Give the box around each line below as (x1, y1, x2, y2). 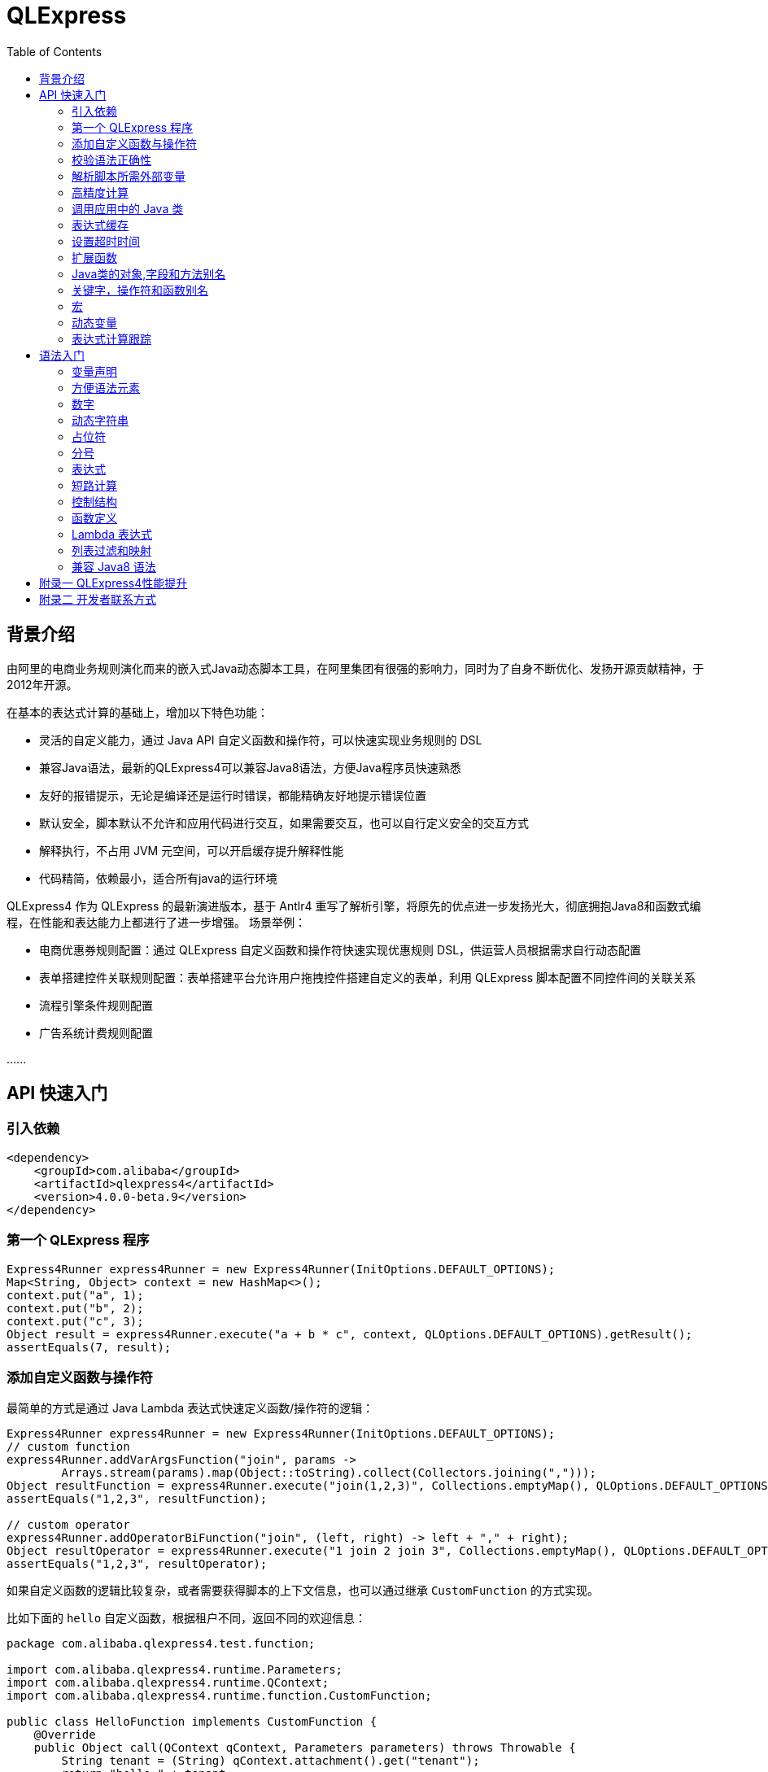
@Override (33, 1728, 96, 1742)
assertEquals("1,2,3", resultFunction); (7, 1492, 268, 1506)
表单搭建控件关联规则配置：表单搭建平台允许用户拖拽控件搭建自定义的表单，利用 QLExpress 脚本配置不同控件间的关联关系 (39, 970, 696, 984)
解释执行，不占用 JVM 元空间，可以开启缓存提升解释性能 (39, 843, 344, 858)
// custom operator (7, 1518, 130, 1532)
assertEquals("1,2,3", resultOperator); (7, 1557, 268, 1571)
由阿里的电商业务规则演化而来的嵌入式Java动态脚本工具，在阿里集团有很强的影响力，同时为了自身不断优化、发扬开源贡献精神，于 (7, 661, 705, 675)
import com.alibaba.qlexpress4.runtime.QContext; (7, 1676, 329, 1690)
